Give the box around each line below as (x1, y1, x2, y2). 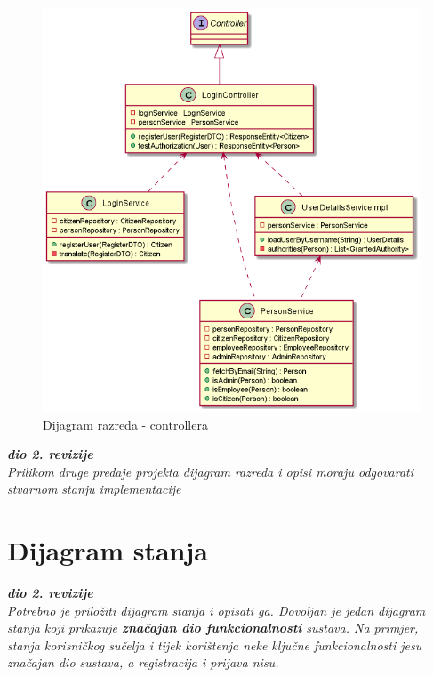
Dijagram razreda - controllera (43, 415, 208, 433)
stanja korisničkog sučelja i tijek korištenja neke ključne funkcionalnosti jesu (7, 635, 422, 654)
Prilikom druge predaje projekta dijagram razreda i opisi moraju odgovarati (7, 462, 414, 480)
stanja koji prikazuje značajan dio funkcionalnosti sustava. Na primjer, (7, 618, 419, 637)
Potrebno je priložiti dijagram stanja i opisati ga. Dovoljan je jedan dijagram (7, 600, 426, 619)
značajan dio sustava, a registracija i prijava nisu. (7, 653, 279, 672)
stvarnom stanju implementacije (7, 480, 181, 498)
